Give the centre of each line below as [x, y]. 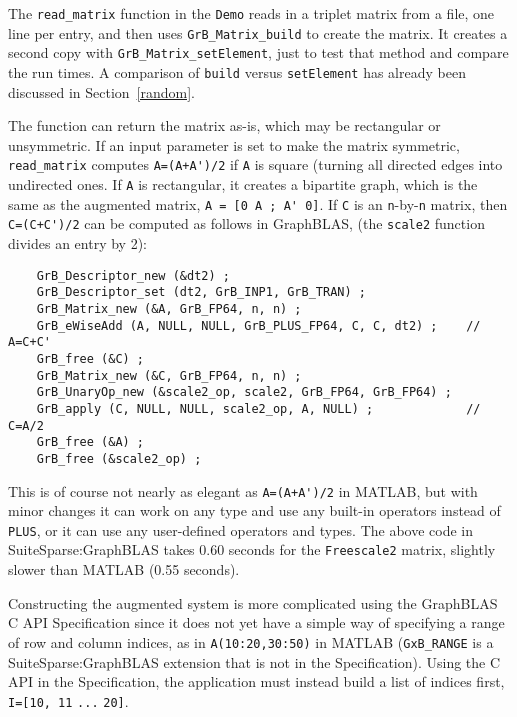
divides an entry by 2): [77, 243]
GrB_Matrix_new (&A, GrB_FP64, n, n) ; [169, 308]
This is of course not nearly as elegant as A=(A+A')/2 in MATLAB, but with [243, 490]
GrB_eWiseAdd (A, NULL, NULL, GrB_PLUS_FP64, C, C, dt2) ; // [258, 325]
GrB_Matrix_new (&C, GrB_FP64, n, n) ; [169, 375]
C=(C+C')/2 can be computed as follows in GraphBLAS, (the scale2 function [246, 223]
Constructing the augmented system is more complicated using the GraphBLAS [253, 602]
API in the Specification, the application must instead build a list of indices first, [256, 681]
